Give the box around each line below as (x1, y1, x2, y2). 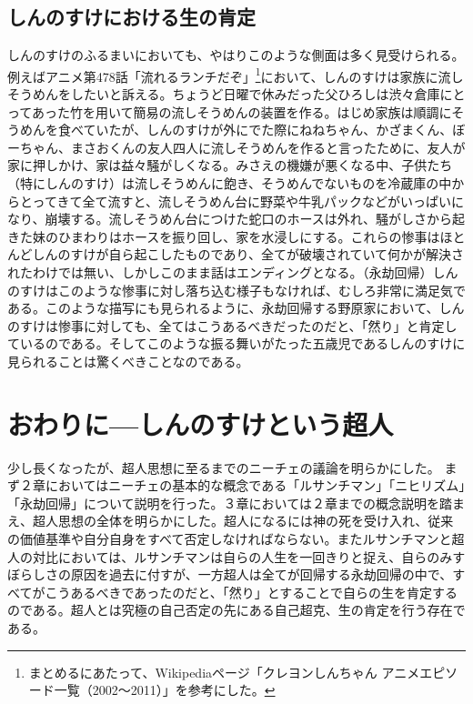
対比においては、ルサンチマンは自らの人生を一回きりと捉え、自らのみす (32, 547, 466, 566)
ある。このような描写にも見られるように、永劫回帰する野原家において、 (7, 298, 439, 317)
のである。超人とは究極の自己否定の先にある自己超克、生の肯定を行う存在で (7, 600, 466, 619)
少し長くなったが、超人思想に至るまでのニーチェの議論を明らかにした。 (7, 458, 440, 477)
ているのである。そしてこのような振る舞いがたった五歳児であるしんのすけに (7, 334, 466, 353)
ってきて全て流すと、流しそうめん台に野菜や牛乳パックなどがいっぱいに (32, 191, 464, 210)
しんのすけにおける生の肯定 (7, 3, 256, 31)
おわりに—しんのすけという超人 (7, 405, 394, 442)
